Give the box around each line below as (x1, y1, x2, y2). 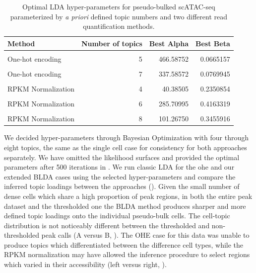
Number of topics (81, 38, 142, 48)
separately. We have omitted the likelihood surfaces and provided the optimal (4, 152, 240, 162)
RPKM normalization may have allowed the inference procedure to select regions (4, 249, 250, 260)
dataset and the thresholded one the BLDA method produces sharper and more (4, 200, 246, 211)
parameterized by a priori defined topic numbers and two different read (10, 11, 227, 21)
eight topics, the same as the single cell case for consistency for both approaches (4, 142, 247, 152)
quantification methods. (83, 21, 155, 31)
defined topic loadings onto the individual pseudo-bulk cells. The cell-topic (4, 210, 230, 221)
